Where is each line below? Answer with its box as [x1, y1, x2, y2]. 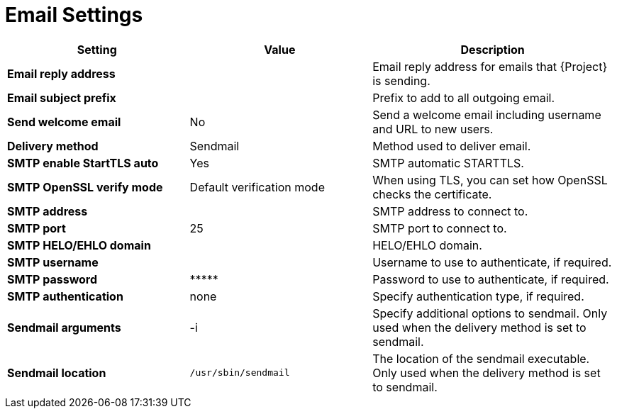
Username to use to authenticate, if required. [372, 254, 612, 269]
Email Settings [5, 3, 143, 27]
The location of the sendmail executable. [372, 351, 590, 366]
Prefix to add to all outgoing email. [372, 90, 555, 105]
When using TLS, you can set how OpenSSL [372, 172, 608, 187]
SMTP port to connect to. [372, 220, 507, 235]
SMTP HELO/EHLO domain [7, 237, 151, 252]
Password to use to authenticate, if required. [372, 272, 609, 286]
